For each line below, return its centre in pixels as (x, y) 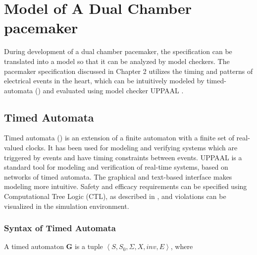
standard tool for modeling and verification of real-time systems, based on (116, 167)
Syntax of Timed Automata (60, 228)
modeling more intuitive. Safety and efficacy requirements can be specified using (126, 186)
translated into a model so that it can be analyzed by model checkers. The (117, 61)
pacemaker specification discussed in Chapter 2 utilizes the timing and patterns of (128, 71)
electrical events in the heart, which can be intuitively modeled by (104, 81)
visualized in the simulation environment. (67, 206)
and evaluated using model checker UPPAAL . (113, 90)
